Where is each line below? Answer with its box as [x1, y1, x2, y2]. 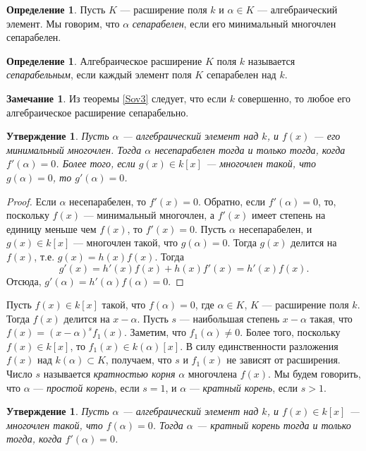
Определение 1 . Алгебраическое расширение [6, 53, 202, 68]
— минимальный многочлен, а [83, 208, 215, 222]
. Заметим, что [124, 325, 186, 339]
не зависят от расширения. [226, 352, 341, 367]
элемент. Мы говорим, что [6, 16, 120, 30]
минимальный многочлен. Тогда [6, 142, 142, 157]
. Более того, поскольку [240, 325, 341, 339]
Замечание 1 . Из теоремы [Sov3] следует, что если [6, 90, 226, 105]
